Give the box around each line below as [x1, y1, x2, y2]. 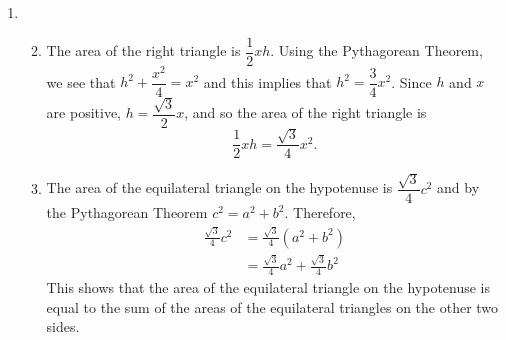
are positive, [46, 102, 121, 123]
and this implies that [203, 71, 332, 92]
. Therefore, [284, 202, 356, 223]
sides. [46, 316, 80, 337]
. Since [391, 71, 432, 92]
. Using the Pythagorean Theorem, [270, 40, 483, 61]
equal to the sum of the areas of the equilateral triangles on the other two [46, 296, 499, 317]
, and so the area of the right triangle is [184, 102, 427, 123]
